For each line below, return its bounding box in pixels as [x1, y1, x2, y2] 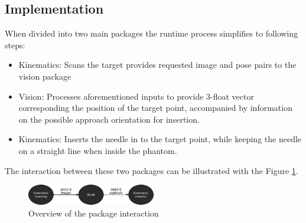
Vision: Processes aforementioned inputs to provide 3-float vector [18, 90, 254, 102]
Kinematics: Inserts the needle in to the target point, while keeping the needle [18, 133, 302, 145]
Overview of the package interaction [28, 207, 159, 219]
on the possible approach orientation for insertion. [18, 113, 200, 125]
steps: [5, 38, 25, 51]
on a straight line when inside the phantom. [18, 144, 177, 156]
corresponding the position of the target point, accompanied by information [18, 101, 292, 114]
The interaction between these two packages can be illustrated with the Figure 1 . [5, 164, 298, 176]
